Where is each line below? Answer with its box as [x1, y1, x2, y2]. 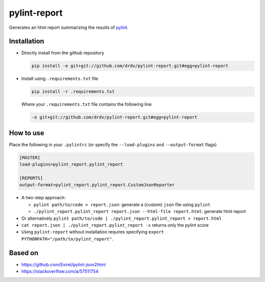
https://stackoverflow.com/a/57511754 [21, 268, 99, 274]
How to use [9, 129, 44, 137]
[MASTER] [19, 155, 41, 160]
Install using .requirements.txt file [21, 76, 98, 82]
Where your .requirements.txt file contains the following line [21, 101, 152, 107]
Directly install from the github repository [21, 50, 105, 56]
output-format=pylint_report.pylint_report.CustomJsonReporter [19, 182, 175, 188]
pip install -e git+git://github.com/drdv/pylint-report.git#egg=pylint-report [31, 63, 229, 69]
